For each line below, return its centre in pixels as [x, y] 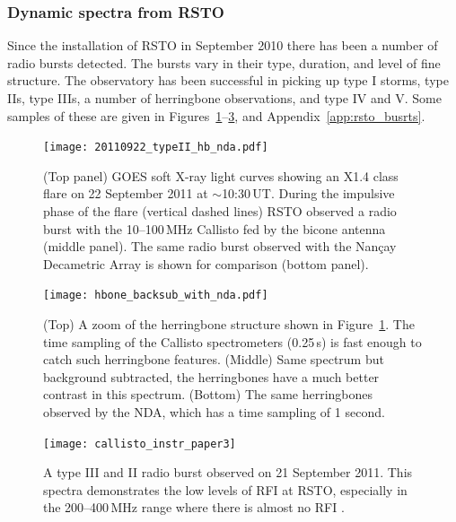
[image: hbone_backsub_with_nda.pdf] [156, 296]
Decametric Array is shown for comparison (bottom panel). [206, 263]
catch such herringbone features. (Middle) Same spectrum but [214, 359]
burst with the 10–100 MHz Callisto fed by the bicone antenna [215, 228]
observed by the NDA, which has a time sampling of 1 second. [214, 412]
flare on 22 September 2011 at [126, 193]
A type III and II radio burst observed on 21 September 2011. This [228, 472]
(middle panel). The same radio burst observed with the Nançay [220, 246]
